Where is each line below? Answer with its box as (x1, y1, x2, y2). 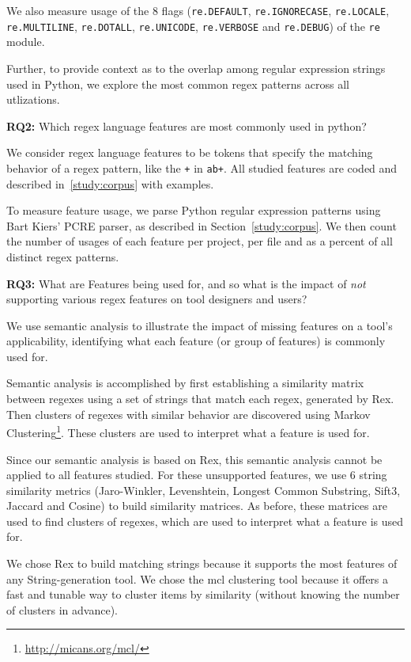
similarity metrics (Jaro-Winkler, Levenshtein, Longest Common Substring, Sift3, (6, 481, 401, 498)
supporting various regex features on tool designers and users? (6, 291, 307, 307)
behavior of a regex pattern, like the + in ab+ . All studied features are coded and (6, 159, 398, 176)
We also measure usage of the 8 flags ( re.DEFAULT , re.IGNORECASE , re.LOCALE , (6, 2, 390, 18)
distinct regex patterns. (6, 248, 119, 264)
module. (6, 33, 45, 50)
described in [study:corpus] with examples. (6, 175, 214, 192)
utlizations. (6, 91, 60, 108)
